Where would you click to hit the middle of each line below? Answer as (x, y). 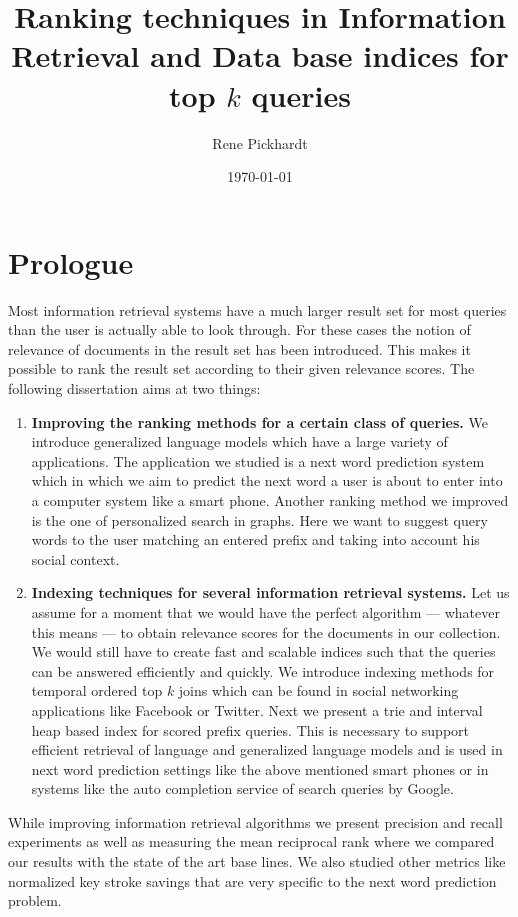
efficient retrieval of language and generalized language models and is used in (267, 749)
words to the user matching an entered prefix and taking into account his (255, 539)
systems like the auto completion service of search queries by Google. (242, 788)
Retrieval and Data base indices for (260, 55)
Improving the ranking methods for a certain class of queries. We (259, 421)
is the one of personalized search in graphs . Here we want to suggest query (259, 519)
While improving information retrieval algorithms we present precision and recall (255, 821)
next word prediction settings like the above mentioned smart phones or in (260, 768)
